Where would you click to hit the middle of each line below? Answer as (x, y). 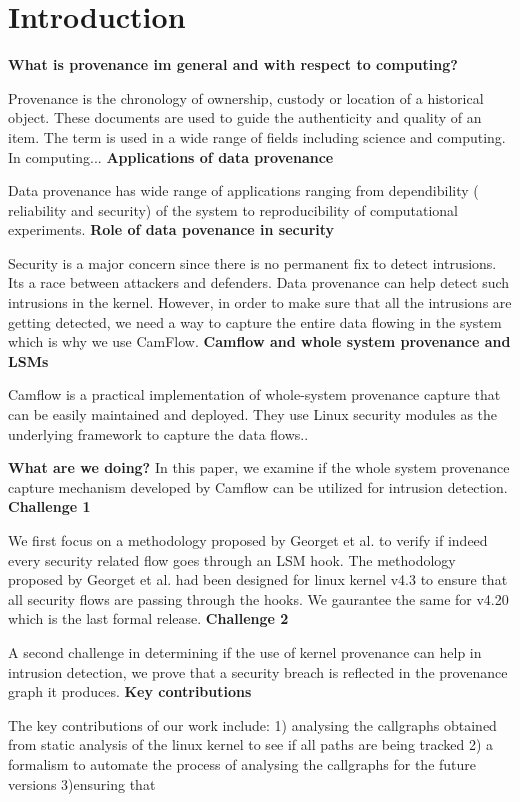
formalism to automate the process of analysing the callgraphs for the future (242, 763)
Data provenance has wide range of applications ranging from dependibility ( (243, 190)
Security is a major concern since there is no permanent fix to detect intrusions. (252, 262)
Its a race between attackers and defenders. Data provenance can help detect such (259, 282)
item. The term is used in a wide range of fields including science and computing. (257, 136)
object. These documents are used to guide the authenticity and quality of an (245, 117)
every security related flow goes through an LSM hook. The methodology (232, 559)
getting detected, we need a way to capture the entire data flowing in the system (255, 321)
